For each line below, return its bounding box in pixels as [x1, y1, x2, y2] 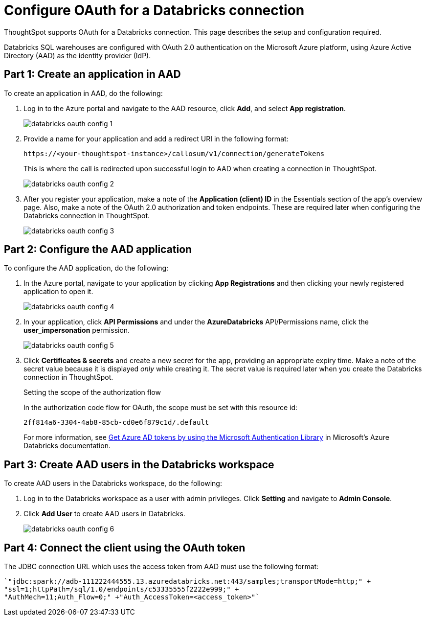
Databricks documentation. [23, 441, 111, 450]
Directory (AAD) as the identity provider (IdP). [4, 51, 151, 60]
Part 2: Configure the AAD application [4, 243, 192, 256]
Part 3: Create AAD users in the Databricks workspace [4, 458, 274, 471]
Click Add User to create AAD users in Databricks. [23, 509, 185, 518]
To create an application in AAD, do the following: [4, 89, 163, 97]
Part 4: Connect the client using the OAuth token [4, 541, 246, 554]
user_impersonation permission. [23, 326, 130, 335]
